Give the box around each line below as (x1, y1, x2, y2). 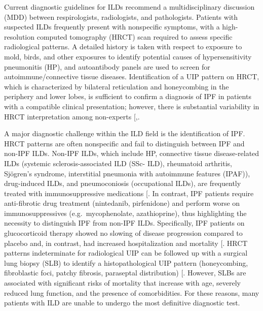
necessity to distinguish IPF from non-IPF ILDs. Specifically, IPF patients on (4, 217, 245, 228)
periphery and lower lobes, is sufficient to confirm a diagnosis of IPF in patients (4, 91, 251, 102)
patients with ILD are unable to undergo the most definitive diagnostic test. (4, 297, 240, 308)
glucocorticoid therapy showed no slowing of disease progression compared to (4, 228, 243, 238)
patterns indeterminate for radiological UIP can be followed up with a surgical (4, 247, 248, 258)
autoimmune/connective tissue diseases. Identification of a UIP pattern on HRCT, (4, 71, 259, 82)
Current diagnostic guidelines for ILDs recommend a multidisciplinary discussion (4, 2, 255, 12)
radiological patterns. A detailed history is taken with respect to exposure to (4, 41, 242, 52)
